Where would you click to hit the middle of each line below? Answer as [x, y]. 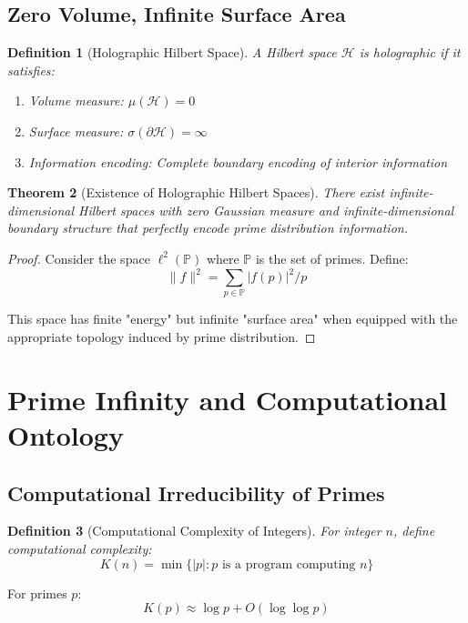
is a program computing [289, 564]
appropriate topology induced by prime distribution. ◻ [162, 336]
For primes [37, 593]
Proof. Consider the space [79, 258]
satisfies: [31, 70]
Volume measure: [76, 100]
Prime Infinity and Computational [228, 399]
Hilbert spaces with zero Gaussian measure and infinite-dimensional [266, 210]
